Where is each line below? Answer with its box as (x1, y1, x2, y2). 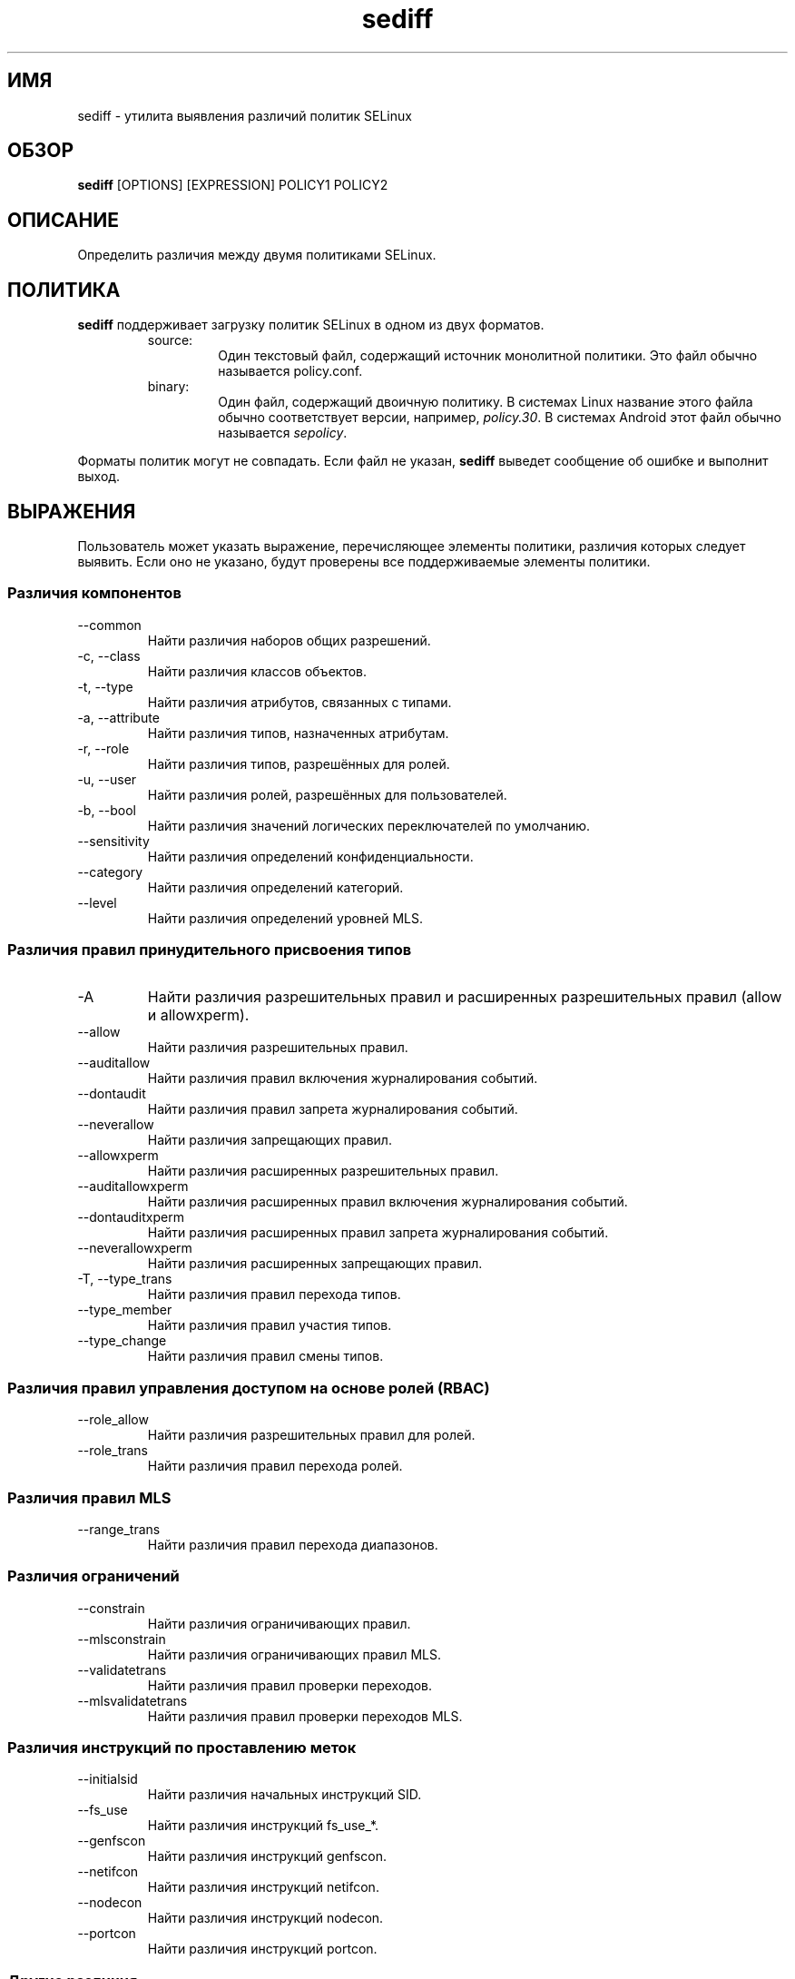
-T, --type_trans (77, 1271, 172, 1287)
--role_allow (77, 1412, 149, 1428)
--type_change (77, 1333, 167, 1349)
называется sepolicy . (218, 425, 348, 441)
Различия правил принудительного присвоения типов (7, 940, 412, 960)
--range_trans (77, 1521, 161, 1537)
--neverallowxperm (77, 1240, 192, 1256)
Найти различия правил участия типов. (147, 1317, 392, 1334)
